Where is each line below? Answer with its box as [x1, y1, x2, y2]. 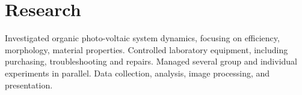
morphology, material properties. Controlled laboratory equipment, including [5, 43, 288, 56]
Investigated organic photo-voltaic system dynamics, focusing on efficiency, [5, 32, 280, 44]
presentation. [5, 78, 53, 91]
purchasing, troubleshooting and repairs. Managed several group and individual [5, 55, 297, 68]
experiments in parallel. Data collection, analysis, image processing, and [5, 66, 270, 79]
